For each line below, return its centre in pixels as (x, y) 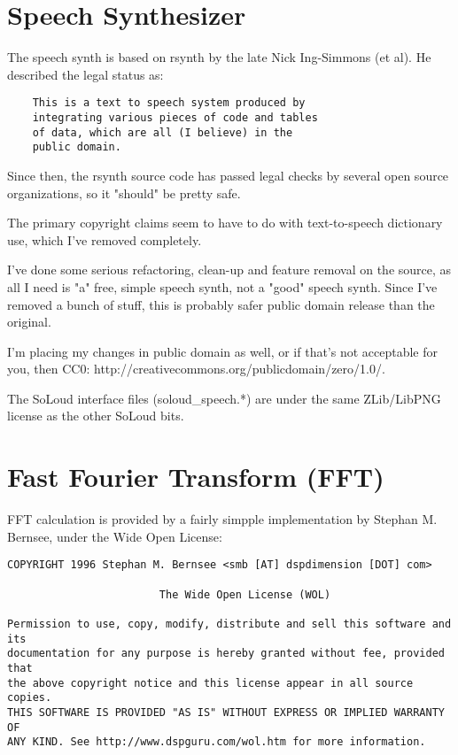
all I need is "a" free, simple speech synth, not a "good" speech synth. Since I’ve (222, 286)
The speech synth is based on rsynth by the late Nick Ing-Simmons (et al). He (219, 57)
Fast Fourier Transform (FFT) (196, 477)
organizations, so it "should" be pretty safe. (124, 193)
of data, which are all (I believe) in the (163, 132)
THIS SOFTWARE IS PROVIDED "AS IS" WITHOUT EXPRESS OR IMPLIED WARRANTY (226, 712)
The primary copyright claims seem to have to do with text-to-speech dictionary (225, 223)
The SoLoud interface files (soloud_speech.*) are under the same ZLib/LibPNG (224, 398)
